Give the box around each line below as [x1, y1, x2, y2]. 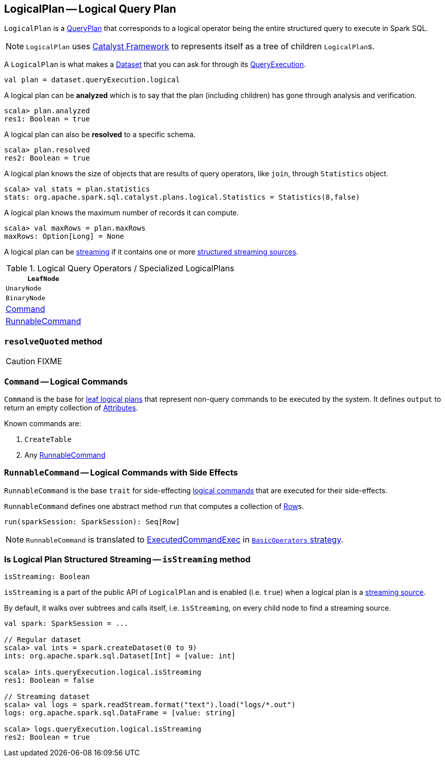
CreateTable [24, 435, 72, 443]
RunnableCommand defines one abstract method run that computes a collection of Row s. [4, 501, 304, 511]
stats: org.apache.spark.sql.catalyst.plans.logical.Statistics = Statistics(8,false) [4, 193, 360, 202]
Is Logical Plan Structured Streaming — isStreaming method [4, 554, 251, 565]
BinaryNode [6, 294, 46, 302]
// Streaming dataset [4, 692, 90, 701]
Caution [6, 356, 36, 367]
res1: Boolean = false [4, 676, 95, 685]
